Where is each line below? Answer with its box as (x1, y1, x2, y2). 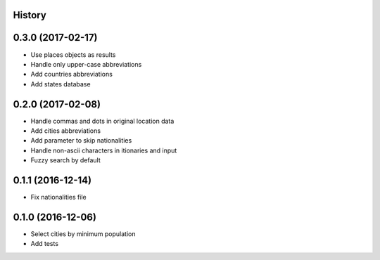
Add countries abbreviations (30, 70, 113, 79)
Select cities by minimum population (30, 229, 136, 238)
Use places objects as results (30, 50, 116, 59)
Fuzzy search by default (30, 156, 101, 164)
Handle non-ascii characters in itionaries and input (30, 146, 177, 155)
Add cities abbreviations (30, 126, 101, 135)
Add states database (30, 79, 91, 88)
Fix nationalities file (30, 193, 87, 202)
